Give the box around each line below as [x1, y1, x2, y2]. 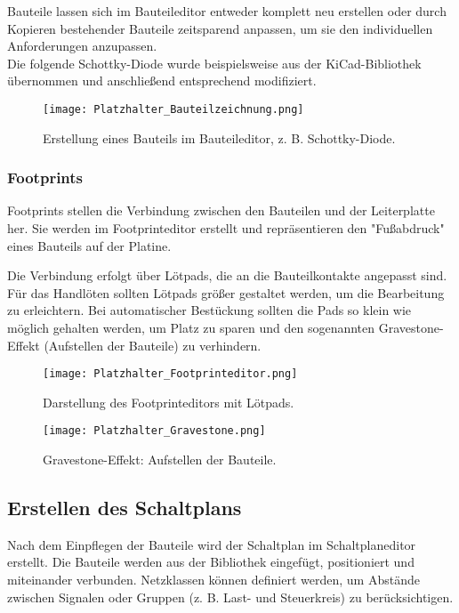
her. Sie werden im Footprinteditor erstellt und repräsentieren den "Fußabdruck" [7, 219, 445, 238]
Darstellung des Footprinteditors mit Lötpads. [43, 392, 294, 411]
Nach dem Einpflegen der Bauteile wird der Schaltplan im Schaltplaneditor [7, 535, 416, 553]
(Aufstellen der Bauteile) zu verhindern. [44, 335, 262, 354]
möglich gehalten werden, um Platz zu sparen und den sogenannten [7, 319, 375, 336]
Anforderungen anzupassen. [7, 36, 157, 55]
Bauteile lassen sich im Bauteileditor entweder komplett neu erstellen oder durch [7, 2, 447, 20]
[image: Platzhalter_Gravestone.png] [43, 424, 266, 438]
